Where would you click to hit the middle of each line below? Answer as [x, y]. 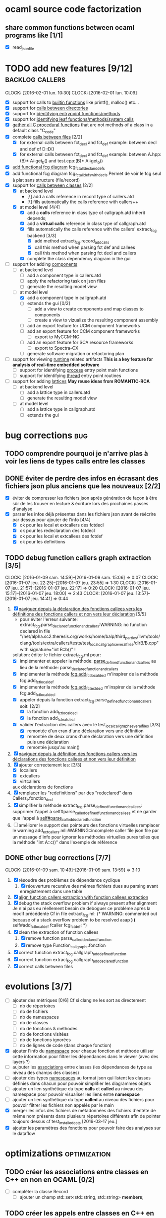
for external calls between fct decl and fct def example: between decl [88, 143]
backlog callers [35, 79]
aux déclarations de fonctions [43, 787]
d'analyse [22, 509]
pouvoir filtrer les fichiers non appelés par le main [63, 1105]
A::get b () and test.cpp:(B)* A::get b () [66, 161]
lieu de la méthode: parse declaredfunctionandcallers [69, 668]
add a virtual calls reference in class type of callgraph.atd [86, 224]
